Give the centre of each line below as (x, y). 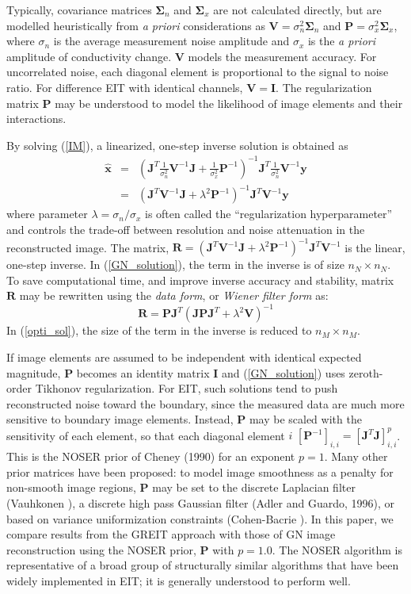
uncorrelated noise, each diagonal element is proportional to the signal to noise (198, 72)
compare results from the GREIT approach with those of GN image (171, 534)
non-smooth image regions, (71, 487)
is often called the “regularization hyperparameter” (268, 214)
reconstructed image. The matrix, (88, 247)
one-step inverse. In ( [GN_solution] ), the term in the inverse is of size (175, 264)
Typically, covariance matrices (79, 10)
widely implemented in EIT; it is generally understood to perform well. (179, 580)
